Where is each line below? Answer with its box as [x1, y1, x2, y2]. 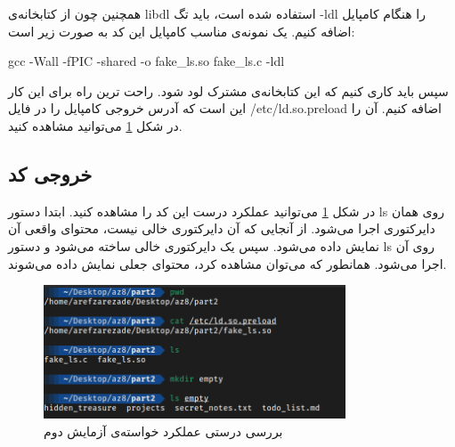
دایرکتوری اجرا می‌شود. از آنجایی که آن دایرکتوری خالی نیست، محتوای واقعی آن [8, 219, 435, 238]
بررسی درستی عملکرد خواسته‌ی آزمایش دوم [44, 422, 283, 441]
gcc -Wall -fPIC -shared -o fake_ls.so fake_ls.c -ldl [8, 52, 285, 70]
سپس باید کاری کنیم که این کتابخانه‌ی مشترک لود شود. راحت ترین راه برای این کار [8, 81, 449, 100]
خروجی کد [8, 159, 93, 187]
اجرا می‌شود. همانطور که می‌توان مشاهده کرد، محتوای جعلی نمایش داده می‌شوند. [8, 254, 447, 272]
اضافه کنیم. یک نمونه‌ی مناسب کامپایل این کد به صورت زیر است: [8, 21, 355, 40]
